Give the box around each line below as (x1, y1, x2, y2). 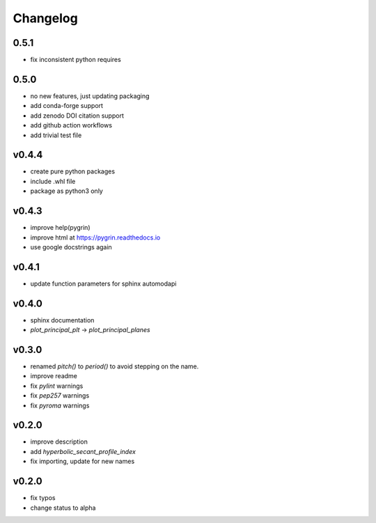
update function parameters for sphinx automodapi (30, 279, 177, 288)
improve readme (30, 372, 78, 380)
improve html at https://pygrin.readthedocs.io (30, 233, 161, 242)
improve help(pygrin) (30, 224, 91, 232)
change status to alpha (30, 504, 96, 512)
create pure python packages (30, 167, 115, 175)
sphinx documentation (30, 315, 95, 324)
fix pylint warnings (30, 382, 84, 390)
